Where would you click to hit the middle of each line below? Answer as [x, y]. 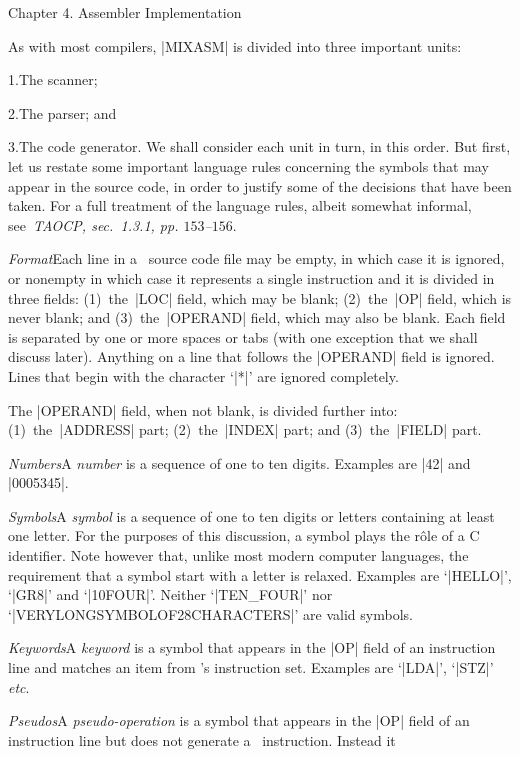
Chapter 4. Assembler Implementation [125, 12]
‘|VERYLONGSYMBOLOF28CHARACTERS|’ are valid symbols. [210, 613]
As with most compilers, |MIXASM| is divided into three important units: [235, 45]
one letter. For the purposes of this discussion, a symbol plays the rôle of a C [244, 535]
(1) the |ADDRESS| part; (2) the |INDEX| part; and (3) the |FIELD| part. [245, 429]
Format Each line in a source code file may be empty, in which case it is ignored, [256, 258]
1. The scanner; [53, 79]
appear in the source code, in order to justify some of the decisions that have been [260, 185]
